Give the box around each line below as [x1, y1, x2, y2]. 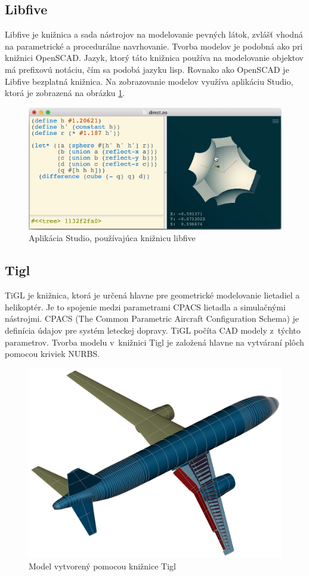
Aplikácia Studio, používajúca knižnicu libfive [29, 232, 196, 244]
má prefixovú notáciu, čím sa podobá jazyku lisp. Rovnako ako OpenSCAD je [5, 63, 289, 75]
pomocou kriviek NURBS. [5, 347, 100, 360]
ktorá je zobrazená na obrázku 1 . [5, 87, 125, 99]
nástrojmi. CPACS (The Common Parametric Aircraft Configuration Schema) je [5, 312, 299, 325]
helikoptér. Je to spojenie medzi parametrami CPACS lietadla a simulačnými [5, 300, 286, 313]
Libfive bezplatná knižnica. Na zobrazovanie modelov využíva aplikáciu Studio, [5, 75, 293, 87]
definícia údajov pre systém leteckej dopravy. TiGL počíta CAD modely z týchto [5, 324, 301, 337]
